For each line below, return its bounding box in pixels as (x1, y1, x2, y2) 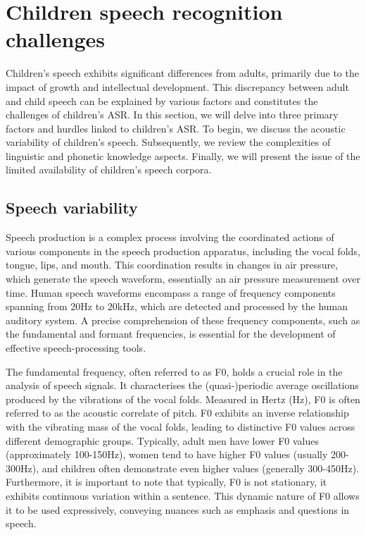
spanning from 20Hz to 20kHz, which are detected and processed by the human (6, 299, 348, 314)
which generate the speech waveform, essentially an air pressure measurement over (6, 271, 360, 286)
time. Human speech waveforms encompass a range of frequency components (6, 285, 336, 300)
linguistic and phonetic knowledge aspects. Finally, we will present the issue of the (6, 148, 360, 163)
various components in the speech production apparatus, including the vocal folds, (6, 243, 360, 258)
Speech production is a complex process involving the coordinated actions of (6, 230, 334, 245)
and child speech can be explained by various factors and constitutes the (6, 93, 318, 108)
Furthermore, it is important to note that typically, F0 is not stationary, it (6, 474, 327, 489)
